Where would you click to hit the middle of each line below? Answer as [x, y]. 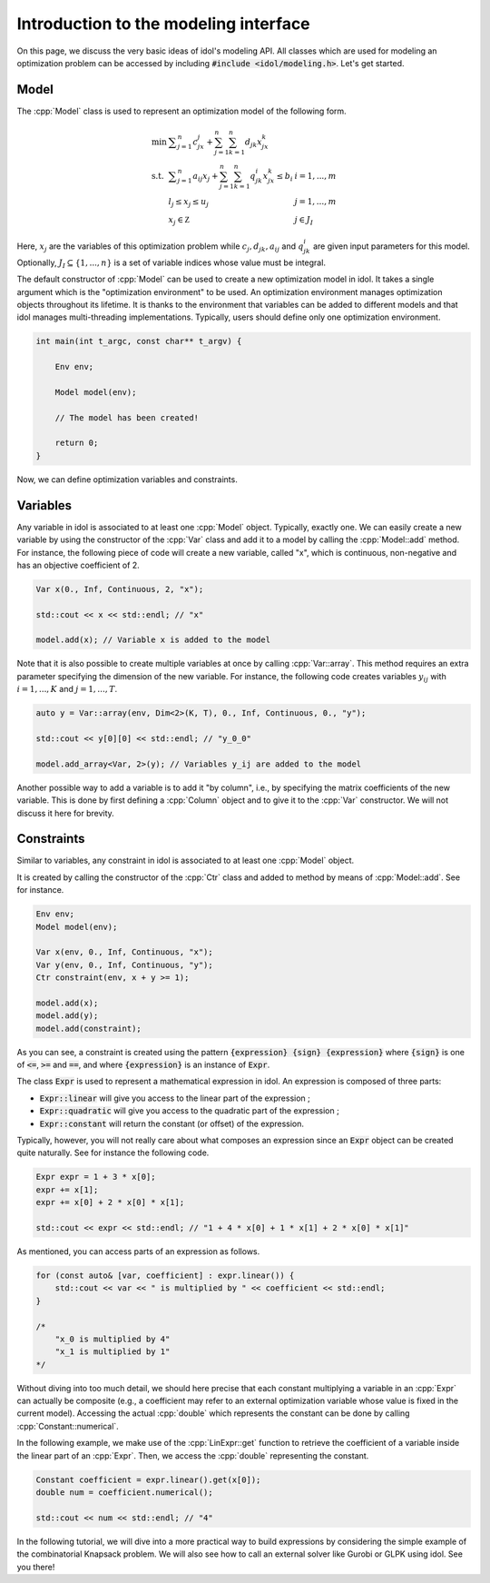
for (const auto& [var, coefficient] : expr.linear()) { [165, 1275]
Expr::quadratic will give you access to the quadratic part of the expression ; [189, 1111]
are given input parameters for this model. [392, 246]
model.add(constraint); [89, 1028]
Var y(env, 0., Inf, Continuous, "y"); [124, 965]
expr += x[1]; [67, 1189]
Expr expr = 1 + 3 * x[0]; [96, 1177]
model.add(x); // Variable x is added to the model [153, 640]
